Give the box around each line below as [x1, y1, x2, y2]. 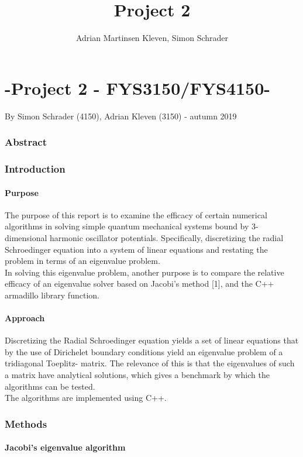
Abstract [5, 135, 47, 149]
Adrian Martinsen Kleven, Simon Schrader [75, 32, 229, 44]
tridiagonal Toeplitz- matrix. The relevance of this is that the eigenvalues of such [5, 357, 295, 369]
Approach [5, 312, 45, 324]
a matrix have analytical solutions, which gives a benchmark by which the [5, 369, 270, 381]
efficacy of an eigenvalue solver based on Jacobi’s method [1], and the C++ [5, 277, 274, 290]
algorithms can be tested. [5, 380, 95, 392]
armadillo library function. [5, 288, 99, 301]
